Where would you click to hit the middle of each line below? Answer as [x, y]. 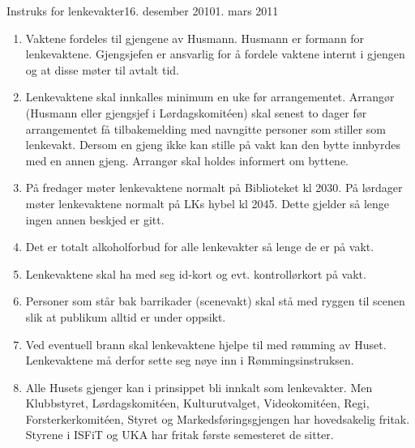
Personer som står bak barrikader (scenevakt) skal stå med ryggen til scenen [215, 301]
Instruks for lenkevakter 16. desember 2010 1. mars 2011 [143, 11]
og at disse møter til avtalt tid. [102, 69]
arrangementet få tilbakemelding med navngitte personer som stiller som [206, 128]
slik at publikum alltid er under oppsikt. [126, 316]
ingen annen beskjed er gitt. [95, 219]
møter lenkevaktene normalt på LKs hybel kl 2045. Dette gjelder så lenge [207, 203]
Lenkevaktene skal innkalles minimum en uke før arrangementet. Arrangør [210, 97]
